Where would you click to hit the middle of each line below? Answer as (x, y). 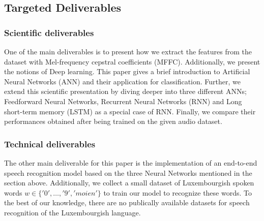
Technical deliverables (50, 144)
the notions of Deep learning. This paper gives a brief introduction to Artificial (127, 71)
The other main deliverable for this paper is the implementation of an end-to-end (131, 162)
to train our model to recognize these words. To (178, 192)
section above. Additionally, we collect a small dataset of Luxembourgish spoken (129, 183)
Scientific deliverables (49, 32)
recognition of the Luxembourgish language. (72, 212)
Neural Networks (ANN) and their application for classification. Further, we (123, 81)
